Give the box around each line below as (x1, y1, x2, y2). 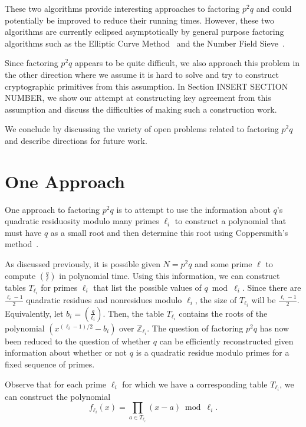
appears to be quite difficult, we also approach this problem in (74, 57, 300, 69)
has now (259, 321, 289, 334)
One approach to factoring (5, 203, 100, 215)
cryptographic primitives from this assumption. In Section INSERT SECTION (5, 80, 288, 92)
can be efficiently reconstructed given (159, 334, 294, 347)
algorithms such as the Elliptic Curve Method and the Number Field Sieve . (5, 37, 285, 49)
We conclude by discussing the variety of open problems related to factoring (5, 123, 279, 135)
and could (256, 2, 292, 14)
